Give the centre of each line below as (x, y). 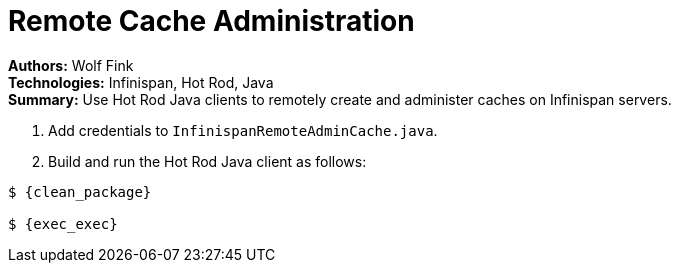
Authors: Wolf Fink (71, 65)
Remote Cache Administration (211, 21)
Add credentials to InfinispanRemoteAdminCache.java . (243, 130)
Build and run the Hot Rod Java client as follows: (207, 161)
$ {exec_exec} (63, 223)
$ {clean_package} (80, 191)
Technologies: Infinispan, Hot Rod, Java (141, 82)
